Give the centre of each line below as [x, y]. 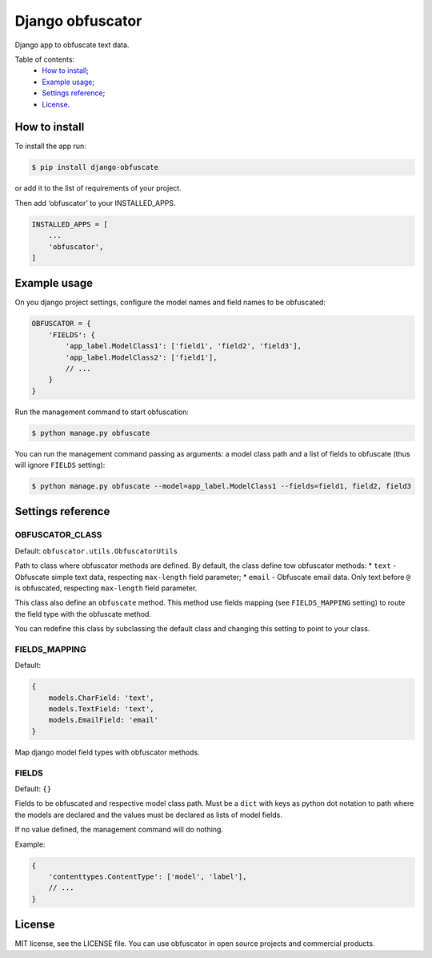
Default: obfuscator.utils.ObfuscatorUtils [96, 551]
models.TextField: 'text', [102, 709]
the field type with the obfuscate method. [83, 614]
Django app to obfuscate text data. [72, 45]
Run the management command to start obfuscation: [102, 412]
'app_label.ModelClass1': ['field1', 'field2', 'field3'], [184, 346]
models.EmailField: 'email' [104, 720]
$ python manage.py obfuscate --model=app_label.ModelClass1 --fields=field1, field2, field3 [222, 486]
